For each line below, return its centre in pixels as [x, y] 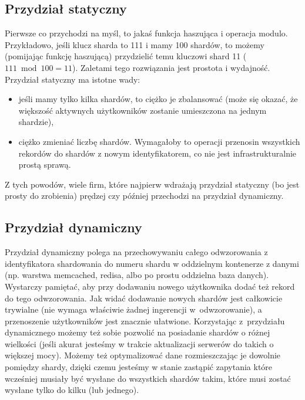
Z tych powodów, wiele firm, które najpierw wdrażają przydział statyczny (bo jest [152, 184]
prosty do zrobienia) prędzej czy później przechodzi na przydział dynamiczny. [144, 196]
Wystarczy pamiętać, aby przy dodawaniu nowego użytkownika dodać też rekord [150, 286]
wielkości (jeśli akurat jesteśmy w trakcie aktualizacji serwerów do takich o [139, 343]
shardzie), [36, 122]
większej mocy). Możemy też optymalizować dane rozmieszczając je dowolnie [143, 355]
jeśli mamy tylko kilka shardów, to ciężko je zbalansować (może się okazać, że [158, 99]
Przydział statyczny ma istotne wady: [73, 79]
